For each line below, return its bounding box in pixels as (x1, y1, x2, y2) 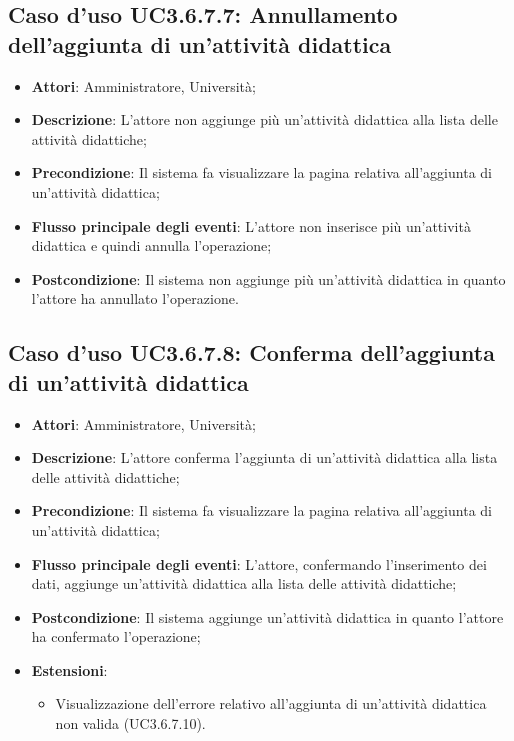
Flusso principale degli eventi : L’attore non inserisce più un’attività (31, 215, 471, 236)
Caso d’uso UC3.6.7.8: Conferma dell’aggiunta (8, 337, 495, 368)
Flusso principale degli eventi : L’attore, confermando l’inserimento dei (31, 553, 487, 574)
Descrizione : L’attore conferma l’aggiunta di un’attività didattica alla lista (31, 447, 498, 468)
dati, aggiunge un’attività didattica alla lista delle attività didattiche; (31, 573, 457, 594)
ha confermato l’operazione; (31, 626, 201, 647)
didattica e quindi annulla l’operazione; (31, 235, 272, 256)
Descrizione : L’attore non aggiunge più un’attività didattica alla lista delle (31, 109, 498, 130)
